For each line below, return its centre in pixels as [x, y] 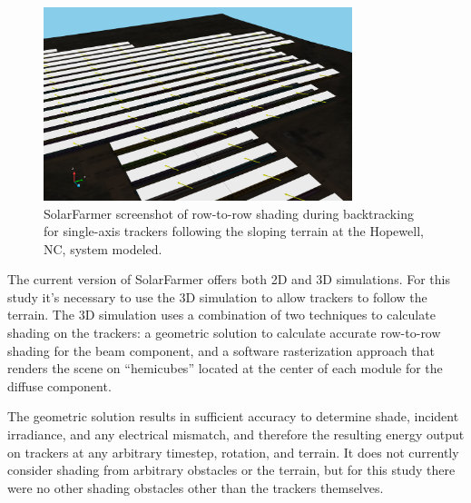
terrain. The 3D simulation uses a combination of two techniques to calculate [221, 315]
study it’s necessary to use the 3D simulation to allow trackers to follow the [217, 296]
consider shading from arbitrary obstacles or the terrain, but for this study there [231, 470]
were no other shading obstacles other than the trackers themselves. [196, 487]
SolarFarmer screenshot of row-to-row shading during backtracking [229, 213]
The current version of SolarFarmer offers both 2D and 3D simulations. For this [229, 279]
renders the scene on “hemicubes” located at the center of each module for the [225, 368]
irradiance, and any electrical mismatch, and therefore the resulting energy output [236, 434]
